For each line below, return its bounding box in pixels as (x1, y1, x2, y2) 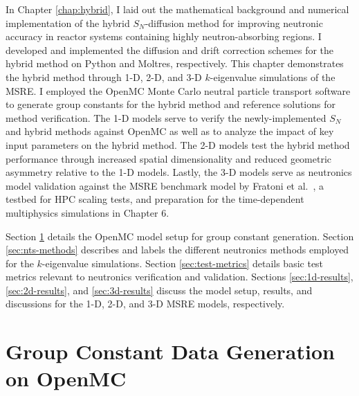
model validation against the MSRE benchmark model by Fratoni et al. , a (6, 178, 324, 192)
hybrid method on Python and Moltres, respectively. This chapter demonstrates (6, 56, 344, 71)
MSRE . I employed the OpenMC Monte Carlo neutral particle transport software (6, 83, 351, 98)
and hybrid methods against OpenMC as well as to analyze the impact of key (6, 124, 334, 138)
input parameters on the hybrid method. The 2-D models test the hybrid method (6, 137, 350, 152)
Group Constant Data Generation (6, 337, 335, 366)
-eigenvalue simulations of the (210, 69, 335, 84)
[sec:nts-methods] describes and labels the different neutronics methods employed (6, 242, 349, 257)
